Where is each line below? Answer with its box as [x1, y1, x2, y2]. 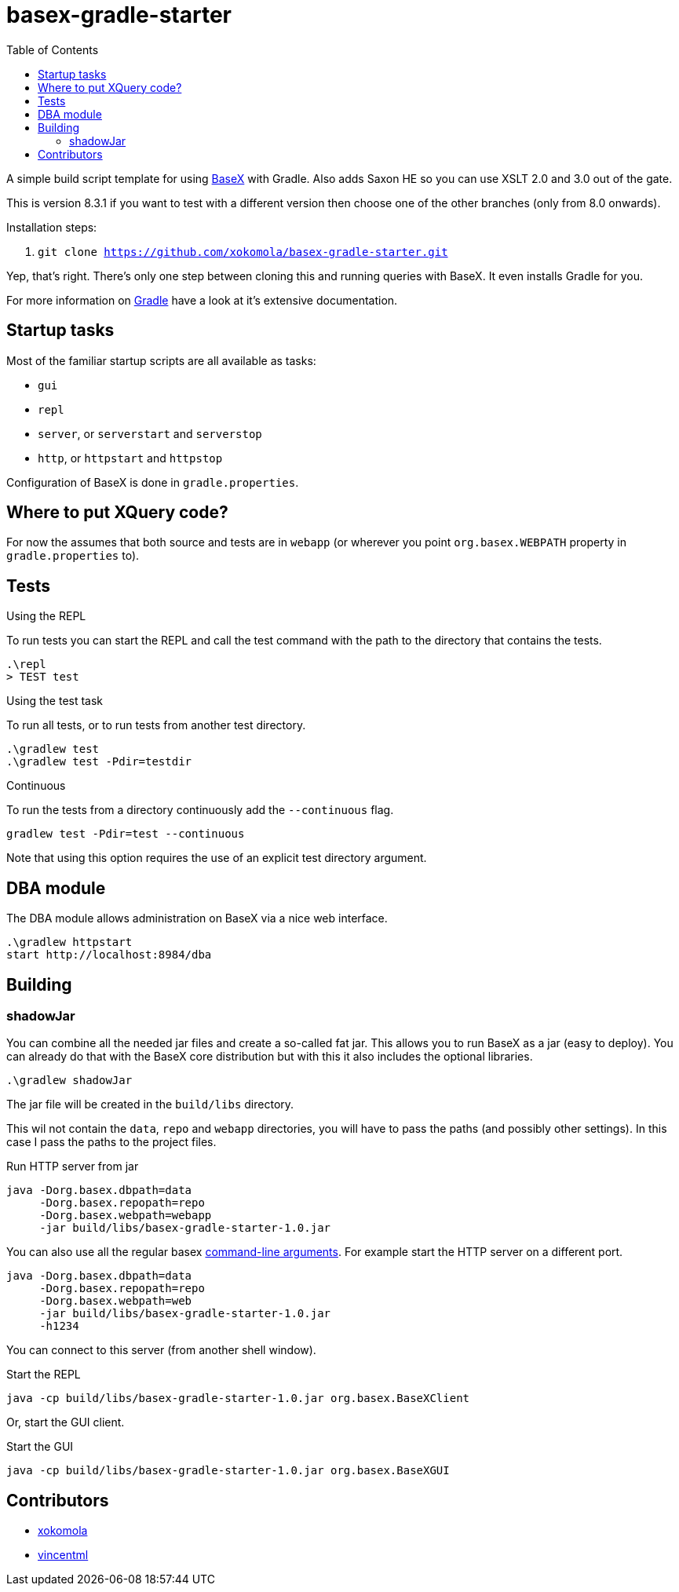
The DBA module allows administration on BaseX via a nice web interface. [6, 911, 388, 926]
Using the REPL [6, 609, 86, 623]
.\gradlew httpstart [6, 936, 133, 949]
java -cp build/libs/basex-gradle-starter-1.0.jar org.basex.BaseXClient [6, 1392, 470, 1405]
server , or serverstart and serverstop [38, 426, 262, 440]
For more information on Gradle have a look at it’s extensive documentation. [6, 293, 398, 307]
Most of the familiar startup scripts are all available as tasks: [6, 353, 316, 367]
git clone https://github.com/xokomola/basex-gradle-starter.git [38, 245, 448, 258]
